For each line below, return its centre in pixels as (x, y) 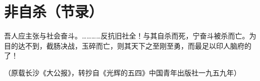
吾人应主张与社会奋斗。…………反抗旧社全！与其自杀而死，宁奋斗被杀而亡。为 (130, 36)
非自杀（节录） (54, 11)
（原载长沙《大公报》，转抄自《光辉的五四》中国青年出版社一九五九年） (122, 72)
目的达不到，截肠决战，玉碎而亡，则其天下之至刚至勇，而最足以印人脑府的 (128, 45)
